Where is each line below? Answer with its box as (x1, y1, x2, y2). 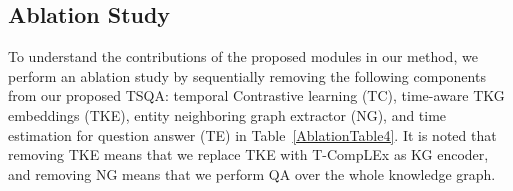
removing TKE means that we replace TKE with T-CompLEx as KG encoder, (8, 144, 489, 165)
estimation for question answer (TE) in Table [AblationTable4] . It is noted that (8, 124, 497, 145)
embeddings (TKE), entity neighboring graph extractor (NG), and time (8, 104, 447, 125)
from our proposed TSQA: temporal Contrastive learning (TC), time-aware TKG (8, 85, 505, 106)
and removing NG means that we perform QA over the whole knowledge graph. (8, 163, 496, 184)
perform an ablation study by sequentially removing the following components (8, 65, 486, 86)
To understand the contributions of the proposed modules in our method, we (8, 46, 478, 67)
